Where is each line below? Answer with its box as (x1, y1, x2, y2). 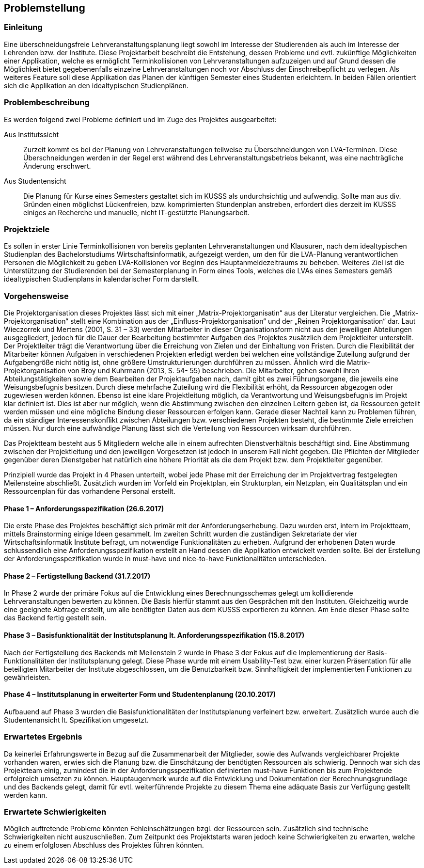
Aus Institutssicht (4, 130, 59, 139)
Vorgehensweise (4, 291, 69, 301)
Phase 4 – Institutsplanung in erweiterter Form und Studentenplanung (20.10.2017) (4, 690, 276, 699)
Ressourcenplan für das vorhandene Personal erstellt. (4, 487, 175, 496)
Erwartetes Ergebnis (4, 732, 82, 742)
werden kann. (4, 790, 47, 799)
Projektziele (4, 224, 50, 234)
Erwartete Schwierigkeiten (4, 807, 107, 817)
